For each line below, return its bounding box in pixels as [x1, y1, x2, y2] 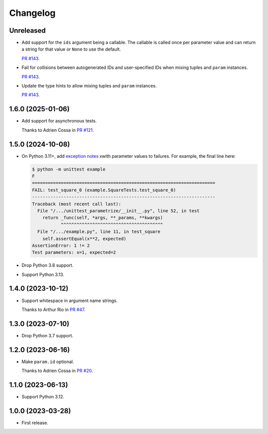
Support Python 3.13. [21, 271, 65, 277]
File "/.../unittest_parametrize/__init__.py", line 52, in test [37, 208, 200, 213]
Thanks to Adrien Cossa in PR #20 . [21, 368, 93, 374]
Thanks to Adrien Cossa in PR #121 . [21, 127, 94, 133]
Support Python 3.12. [21, 394, 65, 400]
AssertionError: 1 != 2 [32, 243, 90, 248]
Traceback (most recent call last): [32, 201, 122, 207]
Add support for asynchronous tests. [21, 118, 97, 124]
